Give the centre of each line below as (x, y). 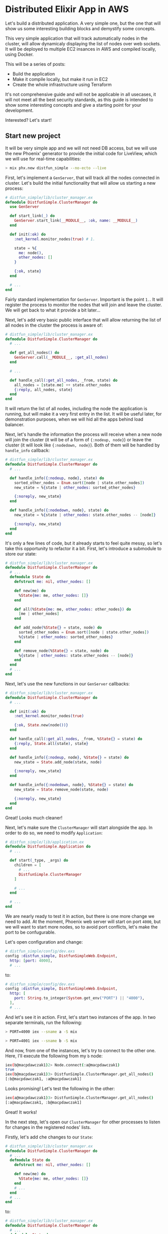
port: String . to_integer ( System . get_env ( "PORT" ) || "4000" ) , (79, 998)
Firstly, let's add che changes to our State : (49, 1137)
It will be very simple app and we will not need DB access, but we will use (81, 148)
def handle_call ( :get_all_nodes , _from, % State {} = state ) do (76, 739)
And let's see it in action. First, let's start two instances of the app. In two (80, 1017)
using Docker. (20, 54)
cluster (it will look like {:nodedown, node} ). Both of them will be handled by (82, 445)
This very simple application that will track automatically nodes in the (76, 38)
